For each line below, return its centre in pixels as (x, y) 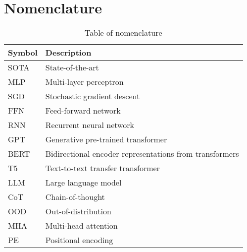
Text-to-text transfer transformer (102, 168)
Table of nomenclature (123, 33)
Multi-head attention (81, 226)
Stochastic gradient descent (93, 96)
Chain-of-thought (75, 197)
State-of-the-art (72, 67)
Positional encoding (79, 240)
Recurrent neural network (90, 125)
